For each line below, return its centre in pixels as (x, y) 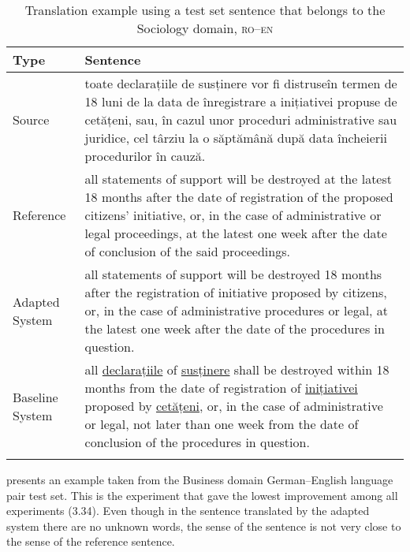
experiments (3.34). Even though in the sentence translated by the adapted (188, 511)
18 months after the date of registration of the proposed (239, 197)
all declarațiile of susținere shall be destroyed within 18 (237, 369)
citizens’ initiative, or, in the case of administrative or (233, 215)
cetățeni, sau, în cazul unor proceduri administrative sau (241, 119)
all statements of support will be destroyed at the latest (238, 179)
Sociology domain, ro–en (205, 28)
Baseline (35, 397)
